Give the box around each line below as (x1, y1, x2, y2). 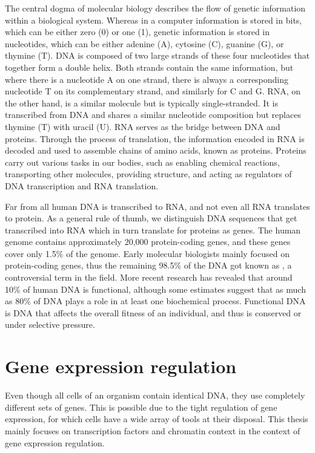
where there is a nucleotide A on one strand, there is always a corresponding (5, 73, 289, 85)
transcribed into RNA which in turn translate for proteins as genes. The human (5, 223, 301, 236)
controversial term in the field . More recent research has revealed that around (5, 271, 293, 284)
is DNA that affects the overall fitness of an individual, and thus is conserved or (5, 306, 302, 319)
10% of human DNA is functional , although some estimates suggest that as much (5, 282, 306, 295)
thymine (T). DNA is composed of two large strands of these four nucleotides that (5, 49, 310, 62)
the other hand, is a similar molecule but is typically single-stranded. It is (5, 96, 278, 109)
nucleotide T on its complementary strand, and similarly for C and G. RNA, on (5, 85, 300, 97)
